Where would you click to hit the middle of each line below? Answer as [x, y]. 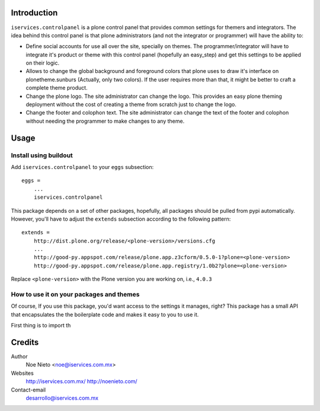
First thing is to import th [41, 326]
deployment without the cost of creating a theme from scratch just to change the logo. [131, 104]
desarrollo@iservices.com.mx [62, 398]
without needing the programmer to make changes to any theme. [105, 121]
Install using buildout [42, 155]
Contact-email [28, 390]
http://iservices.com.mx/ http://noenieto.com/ [81, 381]
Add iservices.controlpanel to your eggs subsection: [82, 167]
